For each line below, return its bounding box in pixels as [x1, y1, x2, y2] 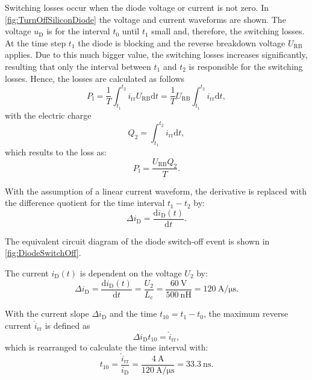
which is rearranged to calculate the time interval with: [5, 340, 208, 353]
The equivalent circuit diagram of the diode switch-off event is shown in [5, 234, 270, 247]
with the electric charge [5, 108, 92, 121]
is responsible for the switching [189, 60, 303, 72]
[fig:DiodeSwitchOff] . [5, 246, 81, 259]
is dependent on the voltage [80, 267, 182, 279]
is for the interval [46, 25, 110, 37]
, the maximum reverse [204, 307, 289, 320]
